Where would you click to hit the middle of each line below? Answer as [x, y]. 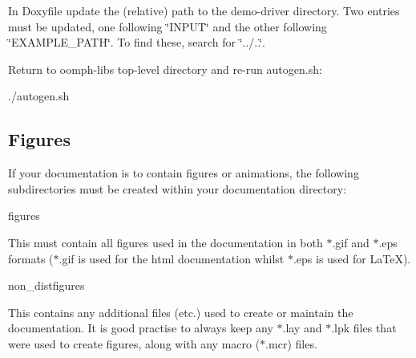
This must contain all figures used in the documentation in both [166, 242]
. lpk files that [364, 328]
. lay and [302, 328]
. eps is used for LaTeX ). [352, 258]
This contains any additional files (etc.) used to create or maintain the [181, 312]
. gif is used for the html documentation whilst [172, 258]
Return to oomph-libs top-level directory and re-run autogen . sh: [165, 69]
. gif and [351, 242]
